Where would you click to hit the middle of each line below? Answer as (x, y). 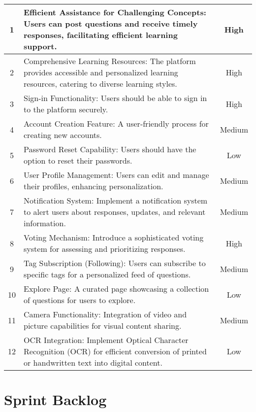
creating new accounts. (63, 135)
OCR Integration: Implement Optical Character (106, 340)
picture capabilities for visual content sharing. (103, 326)
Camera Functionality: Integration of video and (105, 314)
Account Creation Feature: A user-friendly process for (116, 123)
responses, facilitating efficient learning (101, 35)
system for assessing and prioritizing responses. (105, 249)
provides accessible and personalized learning (101, 72)
